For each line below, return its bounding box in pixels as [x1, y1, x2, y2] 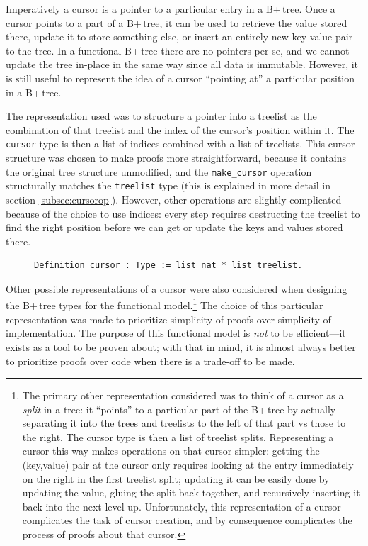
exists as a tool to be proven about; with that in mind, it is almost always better [6, 339, 356, 354]
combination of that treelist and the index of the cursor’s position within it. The [6, 122, 355, 137]
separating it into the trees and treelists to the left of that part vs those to [22, 416, 346, 430]
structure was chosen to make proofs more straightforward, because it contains [6, 150, 347, 165]
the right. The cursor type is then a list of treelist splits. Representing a [22, 429, 334, 444]
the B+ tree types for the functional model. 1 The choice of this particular [6, 296, 323, 313]
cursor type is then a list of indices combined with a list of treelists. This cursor [6, 136, 355, 151]
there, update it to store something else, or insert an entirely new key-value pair [6, 29, 353, 44]
